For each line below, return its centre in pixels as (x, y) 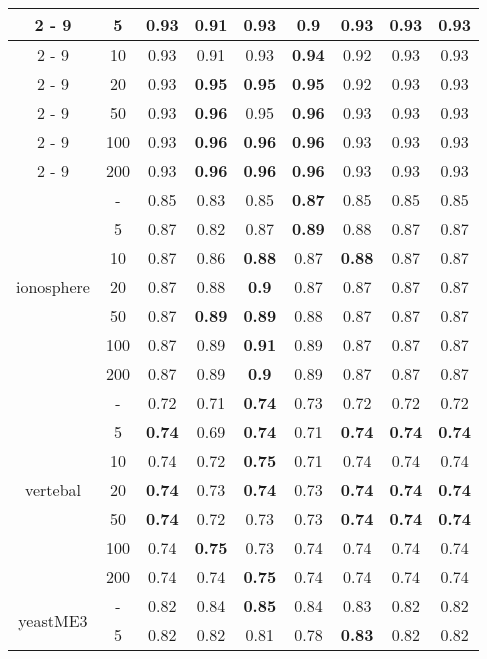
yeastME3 (53, 620)
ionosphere (53, 286)
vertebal (52, 489)
